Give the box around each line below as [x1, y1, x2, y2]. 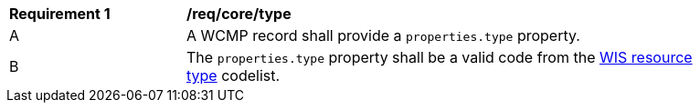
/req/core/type [186, 5, 292, 23]
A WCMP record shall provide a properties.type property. [186, 26, 580, 45]
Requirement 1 [9, 5, 111, 23]
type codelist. [186, 66, 281, 85]
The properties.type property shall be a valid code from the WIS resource [186, 48, 693, 66]
